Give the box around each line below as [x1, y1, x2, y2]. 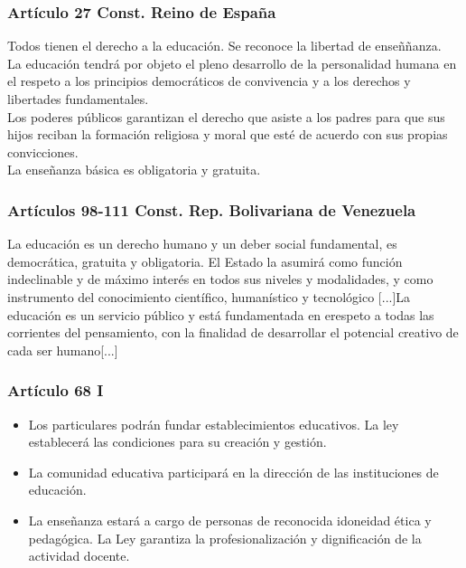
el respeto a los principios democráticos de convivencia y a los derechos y [7, 71, 411, 90]
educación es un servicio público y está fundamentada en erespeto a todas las [7, 305, 434, 324]
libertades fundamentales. [7, 90, 149, 108]
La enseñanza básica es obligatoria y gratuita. [7, 160, 261, 179]
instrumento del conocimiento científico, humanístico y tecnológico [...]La [7, 287, 411, 306]
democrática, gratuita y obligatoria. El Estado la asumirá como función [7, 251, 403, 270]
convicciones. [7, 142, 79, 161]
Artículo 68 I [7, 379, 104, 402]
